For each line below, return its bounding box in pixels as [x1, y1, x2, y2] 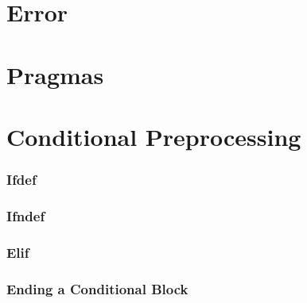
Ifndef [6, 205, 45, 225]
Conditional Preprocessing [6, 120, 301, 152]
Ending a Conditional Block [6, 278, 188, 298]
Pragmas [6, 58, 104, 90]
